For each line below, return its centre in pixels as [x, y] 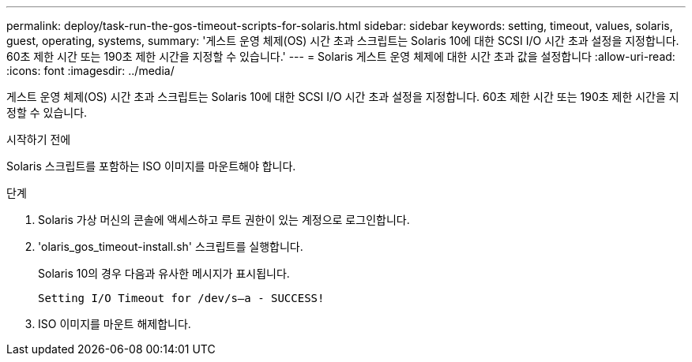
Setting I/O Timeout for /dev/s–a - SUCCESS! [181, 298]
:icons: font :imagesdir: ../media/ [90, 71]
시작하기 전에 [39, 139]
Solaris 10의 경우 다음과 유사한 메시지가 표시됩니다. [164, 273]
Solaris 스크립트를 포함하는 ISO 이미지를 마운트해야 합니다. [151, 166]
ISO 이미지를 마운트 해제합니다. [115, 324]
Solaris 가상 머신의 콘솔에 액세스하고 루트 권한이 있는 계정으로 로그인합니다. [224, 220]
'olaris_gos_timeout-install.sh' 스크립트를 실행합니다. [171, 246]
